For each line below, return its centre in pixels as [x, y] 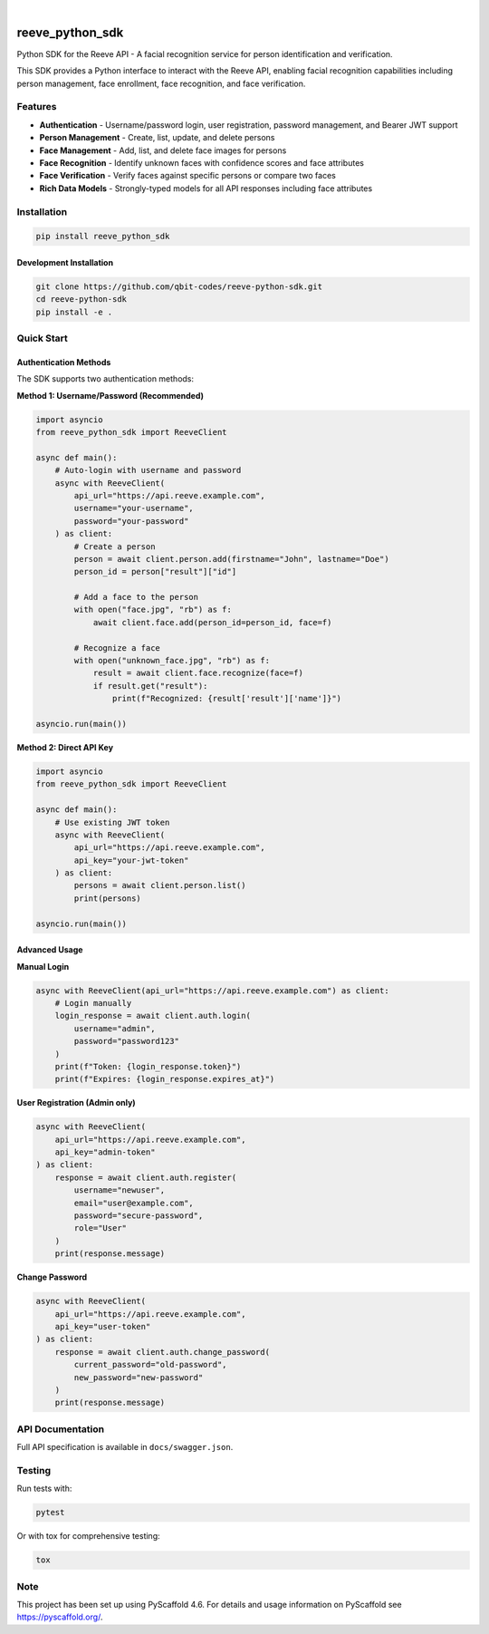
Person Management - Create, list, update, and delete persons [157, 138]
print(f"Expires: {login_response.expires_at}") [165, 1079]
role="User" [100, 1228]
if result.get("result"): [150, 686]
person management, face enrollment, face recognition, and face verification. [161, 83]
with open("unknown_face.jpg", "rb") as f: [172, 661]
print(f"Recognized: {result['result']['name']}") [227, 699]
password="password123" [127, 1041]
